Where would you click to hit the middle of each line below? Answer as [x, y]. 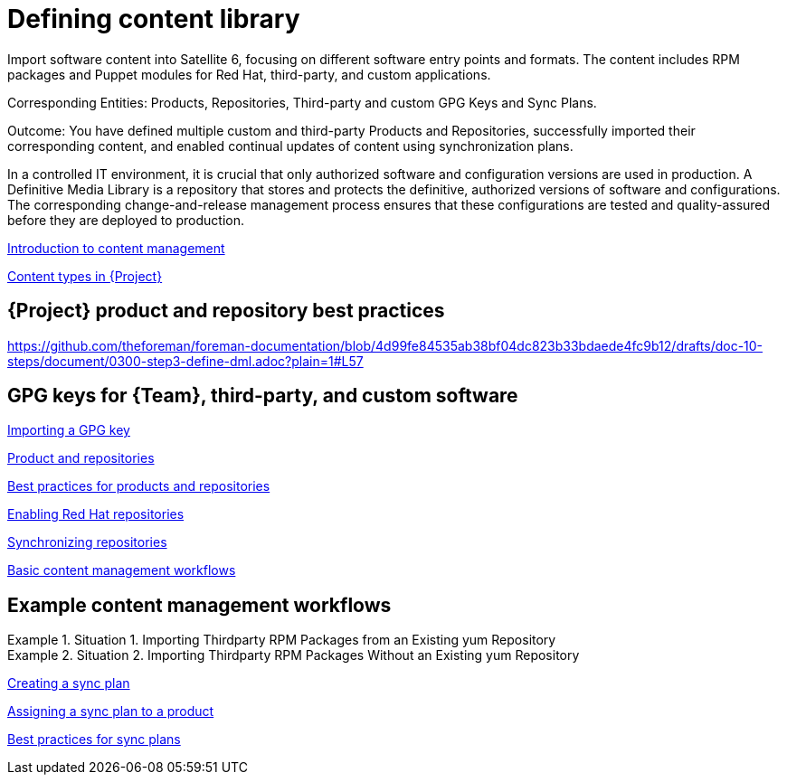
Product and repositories [81, 458]
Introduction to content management [116, 248]
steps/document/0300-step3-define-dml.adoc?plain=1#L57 [185, 361]
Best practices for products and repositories [139, 486]
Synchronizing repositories [87, 542]
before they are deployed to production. [126, 220]
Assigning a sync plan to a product [111, 711]
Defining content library [154, 19]
